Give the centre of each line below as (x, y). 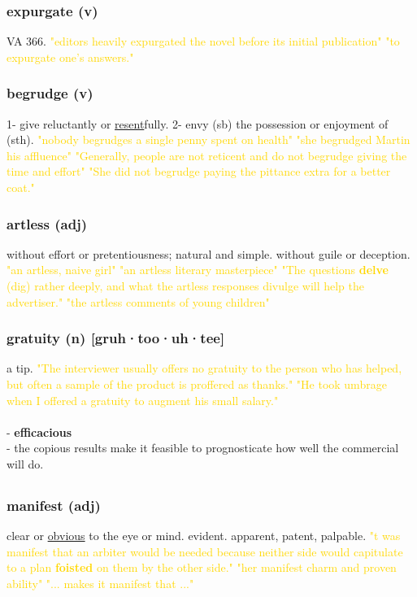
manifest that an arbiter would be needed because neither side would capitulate (205, 551)
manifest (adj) (54, 505)
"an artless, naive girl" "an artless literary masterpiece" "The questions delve (198, 270)
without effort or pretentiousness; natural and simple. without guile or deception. (208, 253)
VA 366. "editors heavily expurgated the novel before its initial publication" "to (203, 41)
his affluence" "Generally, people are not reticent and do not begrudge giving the (207, 155)
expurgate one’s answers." (70, 57)
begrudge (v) (50, 93)
